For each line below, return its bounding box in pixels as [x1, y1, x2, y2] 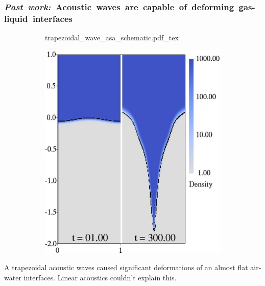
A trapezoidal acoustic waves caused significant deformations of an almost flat [4, 261, 248, 272]
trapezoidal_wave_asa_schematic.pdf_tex [45, 32, 179, 43]
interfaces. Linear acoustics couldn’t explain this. [23, 272, 177, 282]
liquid [4, 12, 28, 25]
